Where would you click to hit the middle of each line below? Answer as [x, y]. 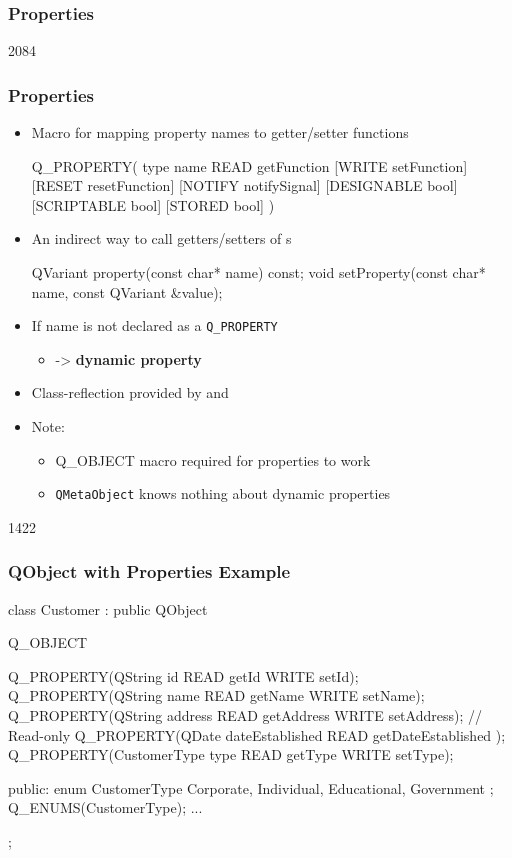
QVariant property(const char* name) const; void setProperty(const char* [258, 272]
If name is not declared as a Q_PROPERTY [154, 325]
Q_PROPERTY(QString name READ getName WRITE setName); [216, 695]
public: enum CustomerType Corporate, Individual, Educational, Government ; [251, 787]
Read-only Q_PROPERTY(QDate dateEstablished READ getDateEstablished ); [257, 734]
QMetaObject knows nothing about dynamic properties [223, 493]
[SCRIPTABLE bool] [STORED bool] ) [153, 204]
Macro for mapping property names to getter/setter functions [220, 132]
